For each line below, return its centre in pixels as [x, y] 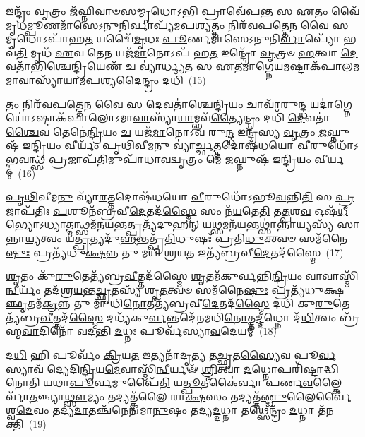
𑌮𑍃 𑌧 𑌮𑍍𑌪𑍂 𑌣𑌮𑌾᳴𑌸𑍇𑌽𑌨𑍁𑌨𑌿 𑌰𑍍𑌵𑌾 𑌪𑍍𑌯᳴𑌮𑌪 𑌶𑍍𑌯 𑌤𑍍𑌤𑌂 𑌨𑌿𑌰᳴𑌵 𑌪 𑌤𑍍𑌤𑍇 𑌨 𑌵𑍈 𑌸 [177, 24]
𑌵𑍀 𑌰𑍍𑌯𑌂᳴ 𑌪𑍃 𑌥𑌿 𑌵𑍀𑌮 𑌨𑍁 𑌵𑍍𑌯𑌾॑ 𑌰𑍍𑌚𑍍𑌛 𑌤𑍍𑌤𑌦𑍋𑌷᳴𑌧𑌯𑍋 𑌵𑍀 [187, 145]
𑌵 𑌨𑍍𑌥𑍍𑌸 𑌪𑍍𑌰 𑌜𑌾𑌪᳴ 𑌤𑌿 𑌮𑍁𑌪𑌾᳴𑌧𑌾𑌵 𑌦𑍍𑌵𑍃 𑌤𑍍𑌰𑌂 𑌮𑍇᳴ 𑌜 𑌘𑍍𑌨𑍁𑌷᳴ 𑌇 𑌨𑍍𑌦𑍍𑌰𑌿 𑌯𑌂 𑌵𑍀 [173, 158]
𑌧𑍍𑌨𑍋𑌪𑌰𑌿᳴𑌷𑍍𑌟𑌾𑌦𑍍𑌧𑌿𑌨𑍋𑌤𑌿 [295, 368]
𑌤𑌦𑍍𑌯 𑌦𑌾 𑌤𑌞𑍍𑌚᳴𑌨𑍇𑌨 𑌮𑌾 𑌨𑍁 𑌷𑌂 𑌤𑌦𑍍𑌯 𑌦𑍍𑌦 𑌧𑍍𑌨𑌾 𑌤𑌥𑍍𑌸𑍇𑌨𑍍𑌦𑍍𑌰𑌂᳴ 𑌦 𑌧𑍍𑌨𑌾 [184, 410]
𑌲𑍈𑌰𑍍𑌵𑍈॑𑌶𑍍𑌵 [319, 396]
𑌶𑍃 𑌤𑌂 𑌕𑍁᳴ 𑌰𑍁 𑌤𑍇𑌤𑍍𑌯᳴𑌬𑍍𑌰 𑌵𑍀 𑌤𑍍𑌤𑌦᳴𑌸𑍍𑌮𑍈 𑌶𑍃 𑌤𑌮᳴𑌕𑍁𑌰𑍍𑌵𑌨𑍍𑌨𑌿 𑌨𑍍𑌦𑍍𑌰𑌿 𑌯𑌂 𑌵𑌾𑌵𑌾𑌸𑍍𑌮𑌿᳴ [182, 276]
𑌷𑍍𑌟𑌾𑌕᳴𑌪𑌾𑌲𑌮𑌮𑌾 [325, 66]
